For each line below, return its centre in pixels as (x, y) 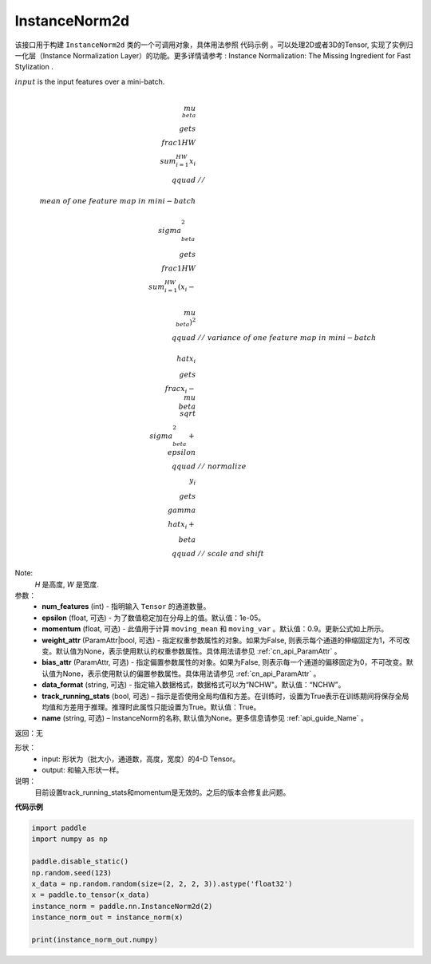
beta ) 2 (186, 322)
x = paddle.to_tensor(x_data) (91, 895)
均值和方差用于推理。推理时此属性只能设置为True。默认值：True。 (151, 707)
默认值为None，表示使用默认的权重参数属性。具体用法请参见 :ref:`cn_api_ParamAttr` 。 (199, 651)
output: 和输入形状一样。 (83, 769)
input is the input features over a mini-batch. (90, 81)
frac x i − (180, 389)
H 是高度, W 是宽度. (67, 584)
